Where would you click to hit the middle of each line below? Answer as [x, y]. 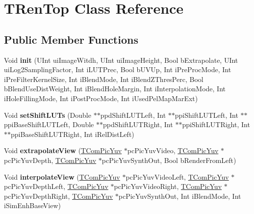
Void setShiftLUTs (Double [48, 115]
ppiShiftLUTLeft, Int [206, 115]
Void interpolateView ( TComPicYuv [62, 176]
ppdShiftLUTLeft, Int [133, 115]
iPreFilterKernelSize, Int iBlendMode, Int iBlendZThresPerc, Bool [104, 79]
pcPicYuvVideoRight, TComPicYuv [168, 186]
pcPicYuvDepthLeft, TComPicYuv [56, 186]
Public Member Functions [71, 39]
